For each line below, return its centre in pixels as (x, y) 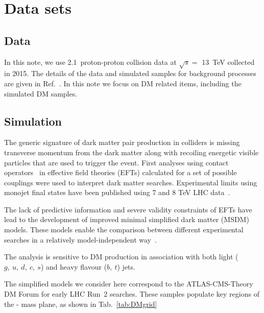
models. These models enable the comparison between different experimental (124, 230)
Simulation (33, 121)
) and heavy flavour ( (74, 266)
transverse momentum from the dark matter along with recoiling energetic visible (131, 152)
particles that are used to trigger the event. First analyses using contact (116, 162)
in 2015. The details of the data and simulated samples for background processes (130, 73)
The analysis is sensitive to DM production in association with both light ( (121, 257)
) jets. (126, 266)
